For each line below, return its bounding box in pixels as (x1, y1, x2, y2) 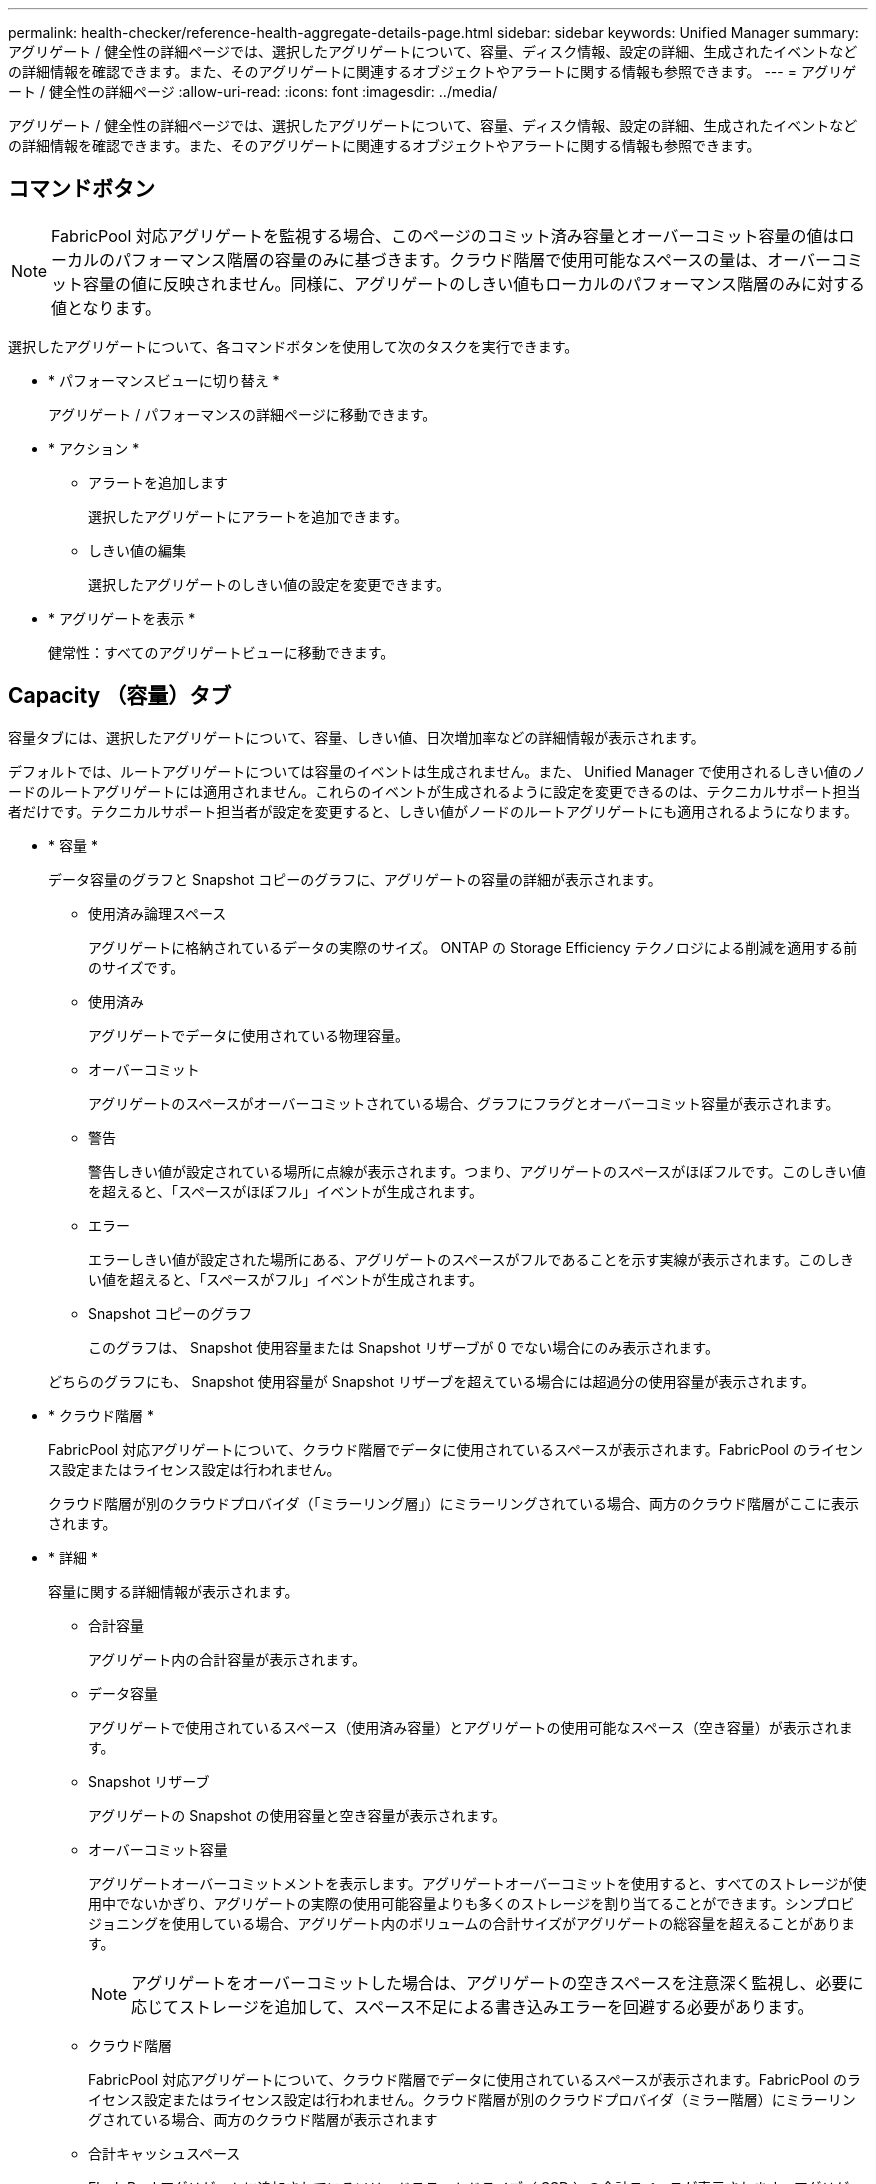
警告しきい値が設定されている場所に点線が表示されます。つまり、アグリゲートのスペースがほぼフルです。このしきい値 (88, 1162, 866, 1180)
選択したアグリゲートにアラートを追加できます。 (88, 507, 408, 525)
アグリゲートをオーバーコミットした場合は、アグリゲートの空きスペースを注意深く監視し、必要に (131, 1972, 864, 1993)
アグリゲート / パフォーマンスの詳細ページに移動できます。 (48, 405, 437, 423)
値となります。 (51, 297, 161, 318)
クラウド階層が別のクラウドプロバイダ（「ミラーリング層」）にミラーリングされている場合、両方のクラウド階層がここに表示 (48, 1494, 860, 1512)
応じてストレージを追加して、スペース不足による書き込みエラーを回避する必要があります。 (131, 1996, 814, 2017)
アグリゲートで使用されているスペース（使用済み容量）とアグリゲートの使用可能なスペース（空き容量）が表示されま (88, 1718, 853, 1736)
